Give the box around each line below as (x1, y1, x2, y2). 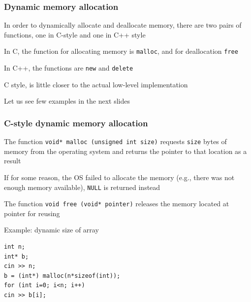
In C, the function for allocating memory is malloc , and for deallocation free (4, 46, 238, 56)
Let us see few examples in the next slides (4, 96, 130, 106)
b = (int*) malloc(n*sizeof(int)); (4, 272, 121, 279)
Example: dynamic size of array (4, 225, 99, 235)
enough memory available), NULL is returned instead (4, 182, 160, 192)
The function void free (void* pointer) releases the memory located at (4, 198, 229, 209)
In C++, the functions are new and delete (4, 63, 133, 73)
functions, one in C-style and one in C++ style (4, 29, 146, 39)
